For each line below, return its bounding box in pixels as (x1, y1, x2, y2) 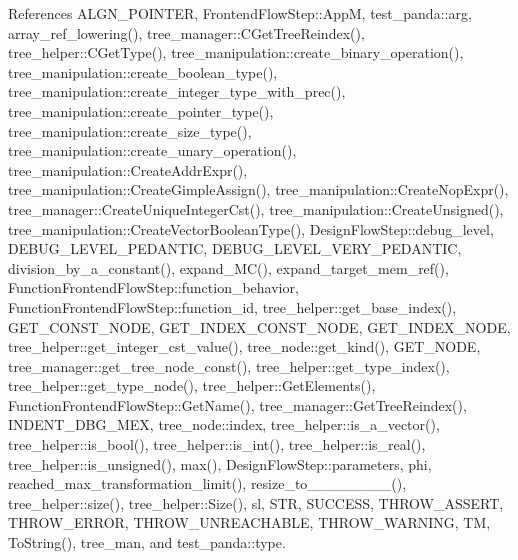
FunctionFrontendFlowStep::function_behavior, (8, 277, 299, 298)
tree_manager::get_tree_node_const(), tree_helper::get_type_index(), (8, 355, 450, 376)
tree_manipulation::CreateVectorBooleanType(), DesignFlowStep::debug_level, (8, 218, 494, 239)
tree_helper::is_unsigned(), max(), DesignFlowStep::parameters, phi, (8, 453, 432, 474)
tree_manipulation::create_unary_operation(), (8, 140, 297, 161)
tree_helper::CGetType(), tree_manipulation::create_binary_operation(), (8, 42, 464, 63)
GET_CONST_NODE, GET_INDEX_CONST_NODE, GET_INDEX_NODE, (8, 316, 511, 337)
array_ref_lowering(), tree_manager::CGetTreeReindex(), (8, 22, 365, 43)
